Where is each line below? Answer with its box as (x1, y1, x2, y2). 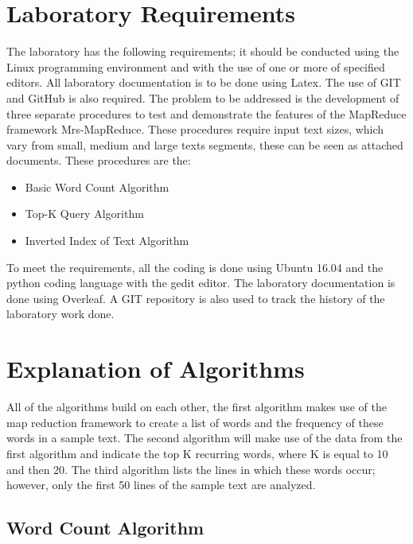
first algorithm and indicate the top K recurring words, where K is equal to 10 (6, 445, 388, 461)
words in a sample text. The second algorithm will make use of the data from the (6, 429, 403, 446)
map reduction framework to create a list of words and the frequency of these (6, 414, 384, 430)
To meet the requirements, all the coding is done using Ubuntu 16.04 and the (6, 258, 384, 275)
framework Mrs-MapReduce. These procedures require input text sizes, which (6, 121, 384, 138)
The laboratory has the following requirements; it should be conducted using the (6, 43, 399, 60)
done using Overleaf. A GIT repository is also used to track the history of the (6, 289, 385, 306)
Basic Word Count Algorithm (25, 178, 169, 195)
